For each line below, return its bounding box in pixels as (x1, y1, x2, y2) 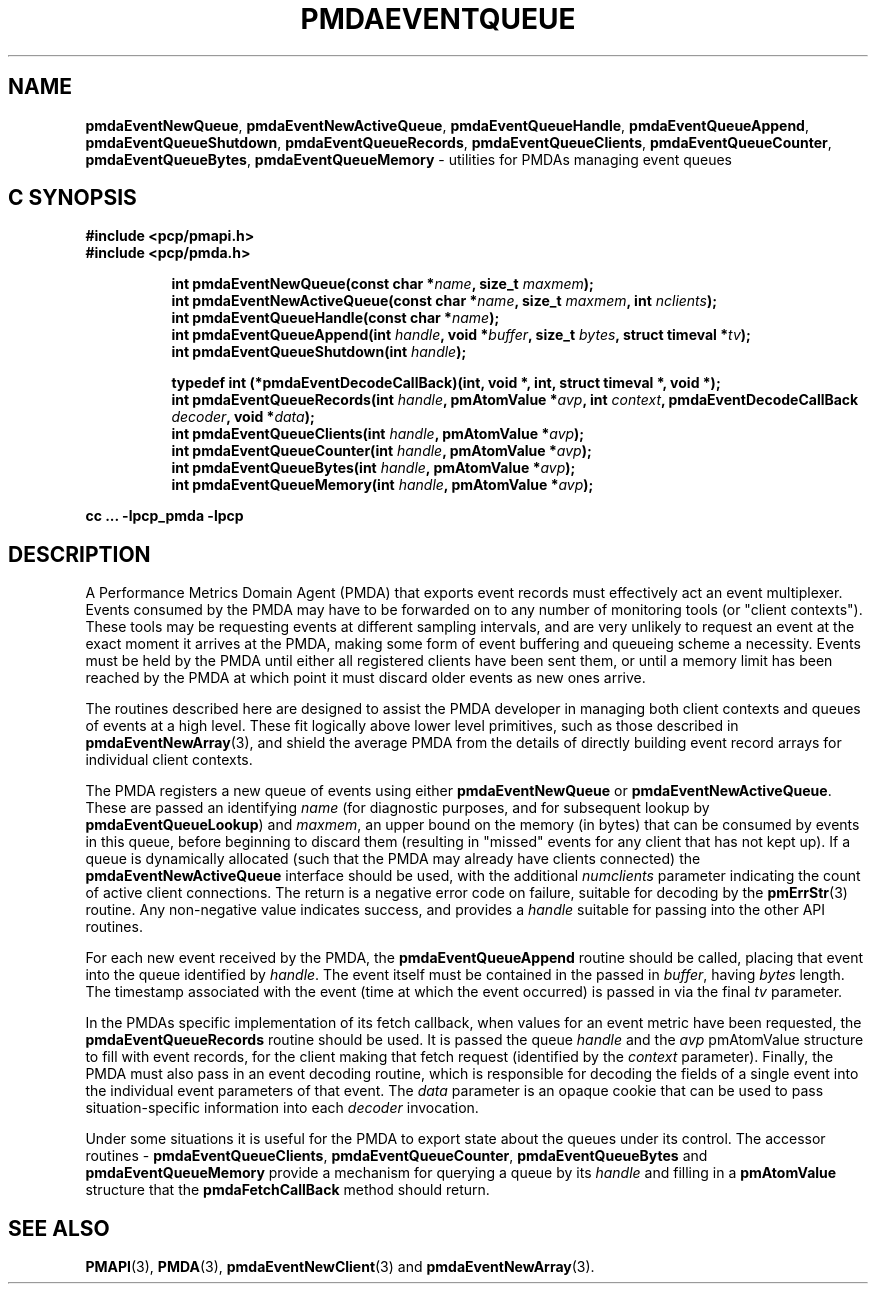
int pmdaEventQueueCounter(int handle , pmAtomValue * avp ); (171, 442, 592, 460)
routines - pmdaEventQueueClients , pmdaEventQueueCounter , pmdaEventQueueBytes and (85, 1147, 708, 1165)
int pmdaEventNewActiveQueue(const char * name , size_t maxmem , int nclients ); (171, 292, 718, 310)
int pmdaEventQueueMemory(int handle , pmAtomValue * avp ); (171, 476, 594, 494)
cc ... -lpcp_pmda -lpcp (85, 507, 244, 525)
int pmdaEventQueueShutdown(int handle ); (171, 343, 467, 361)
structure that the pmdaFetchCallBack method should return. (85, 1181, 490, 1199)
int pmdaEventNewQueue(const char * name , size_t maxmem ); (171, 275, 594, 293)
